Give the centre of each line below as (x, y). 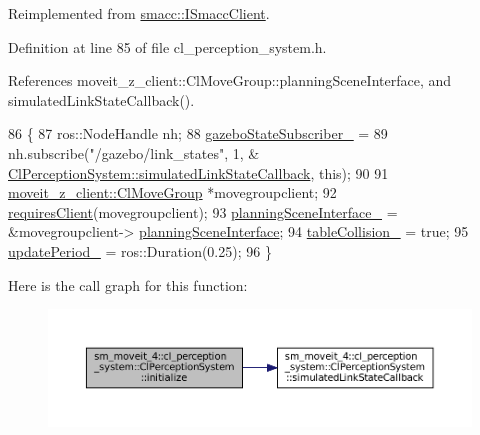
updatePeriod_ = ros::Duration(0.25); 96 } (140, 250)
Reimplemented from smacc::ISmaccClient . (139, 13)
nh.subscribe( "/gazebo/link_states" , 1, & (134, 152)
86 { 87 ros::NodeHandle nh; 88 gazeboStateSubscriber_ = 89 (198, 133)
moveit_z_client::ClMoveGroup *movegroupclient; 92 (172, 192)
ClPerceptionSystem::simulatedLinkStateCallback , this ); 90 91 (198, 172)
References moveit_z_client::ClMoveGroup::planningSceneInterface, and (230, 80)
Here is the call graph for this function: (128, 284)
